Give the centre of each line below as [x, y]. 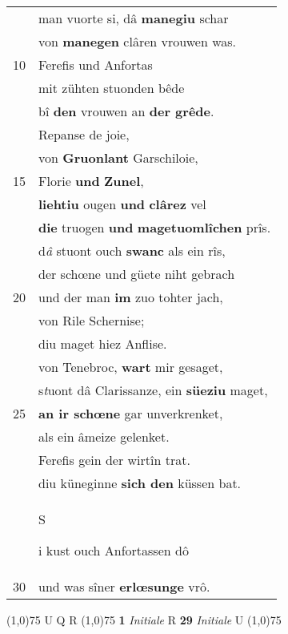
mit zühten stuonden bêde [112, 88]
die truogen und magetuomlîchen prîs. [155, 227]
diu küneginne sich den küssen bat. [140, 483]
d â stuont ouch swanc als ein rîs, [132, 250]
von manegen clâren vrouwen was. [137, 41]
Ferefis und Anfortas [96, 65]
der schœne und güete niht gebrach [137, 274]
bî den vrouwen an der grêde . [126, 111]
